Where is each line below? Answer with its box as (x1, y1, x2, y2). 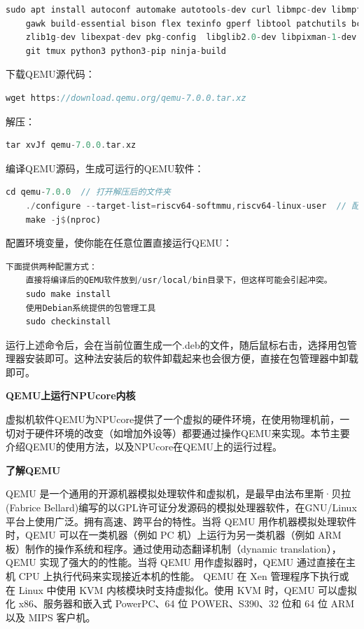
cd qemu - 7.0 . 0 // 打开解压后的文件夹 (6, 187, 171, 198)
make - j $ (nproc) (25, 214, 101, 225)
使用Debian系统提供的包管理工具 (25, 303, 156, 313)
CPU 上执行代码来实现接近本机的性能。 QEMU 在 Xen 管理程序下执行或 (18, 569, 349, 583)
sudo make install (25, 289, 111, 299)
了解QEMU (6, 462, 61, 477)
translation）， (280, 541, 342, 555)
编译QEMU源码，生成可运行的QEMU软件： (6, 160, 204, 175)
